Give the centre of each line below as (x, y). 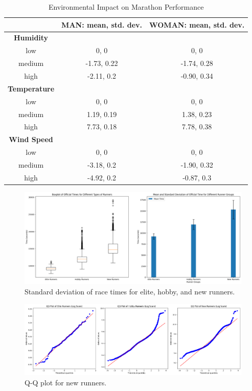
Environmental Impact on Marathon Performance (126, 7)
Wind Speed (31, 139)
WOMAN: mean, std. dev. (197, 24)
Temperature (31, 88)
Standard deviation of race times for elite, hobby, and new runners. (130, 291)
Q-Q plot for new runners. (66, 382)
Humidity (31, 38)
